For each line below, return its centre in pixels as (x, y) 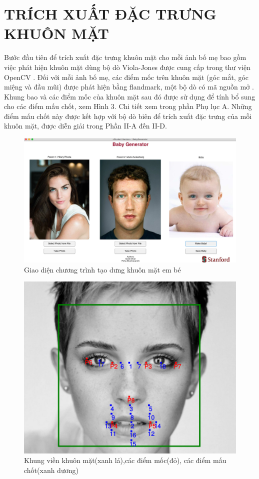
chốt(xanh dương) (51, 470)
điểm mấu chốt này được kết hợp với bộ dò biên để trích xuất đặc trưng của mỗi (128, 116)
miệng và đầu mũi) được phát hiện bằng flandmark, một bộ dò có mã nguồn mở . (129, 87)
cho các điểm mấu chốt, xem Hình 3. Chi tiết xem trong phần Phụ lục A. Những (128, 106)
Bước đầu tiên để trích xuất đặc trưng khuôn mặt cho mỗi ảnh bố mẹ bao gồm (125, 57)
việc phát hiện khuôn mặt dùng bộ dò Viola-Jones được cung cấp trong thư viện (127, 67)
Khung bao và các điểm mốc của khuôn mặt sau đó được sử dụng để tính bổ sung (130, 96)
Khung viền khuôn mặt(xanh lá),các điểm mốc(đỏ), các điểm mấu (125, 460)
